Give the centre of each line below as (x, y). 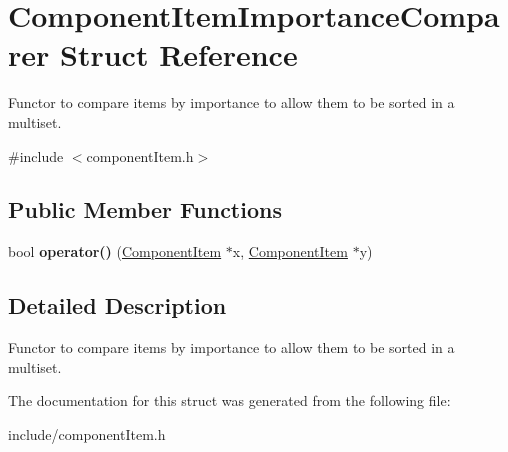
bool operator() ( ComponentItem (115, 251)
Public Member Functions (145, 209)
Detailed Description (117, 305)
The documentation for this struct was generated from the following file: (229, 400)
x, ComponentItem (290, 251)
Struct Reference (179, 54)
